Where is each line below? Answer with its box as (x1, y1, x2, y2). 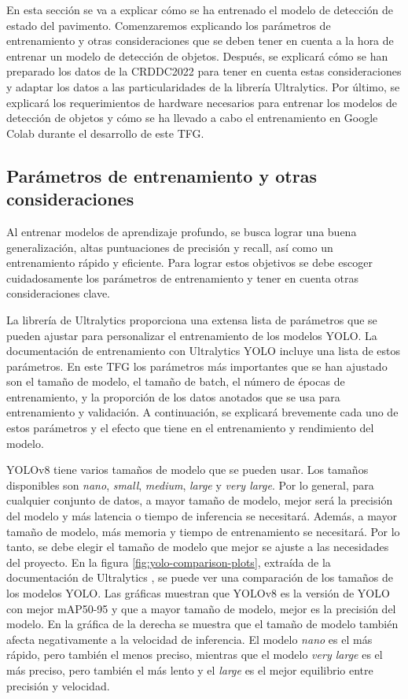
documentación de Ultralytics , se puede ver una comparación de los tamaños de (6, 569, 393, 586)
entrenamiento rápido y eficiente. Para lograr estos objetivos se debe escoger (6, 254, 373, 271)
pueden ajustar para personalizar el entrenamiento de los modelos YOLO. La (6, 327, 377, 343)
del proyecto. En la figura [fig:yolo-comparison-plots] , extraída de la (6, 553, 331, 570)
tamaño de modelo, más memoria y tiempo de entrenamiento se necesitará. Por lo (6, 523, 400, 539)
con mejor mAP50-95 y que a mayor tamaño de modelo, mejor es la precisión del (6, 600, 396, 616)
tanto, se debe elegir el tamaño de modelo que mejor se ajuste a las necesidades (6, 538, 389, 555)
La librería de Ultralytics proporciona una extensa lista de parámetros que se (6, 311, 377, 327)
